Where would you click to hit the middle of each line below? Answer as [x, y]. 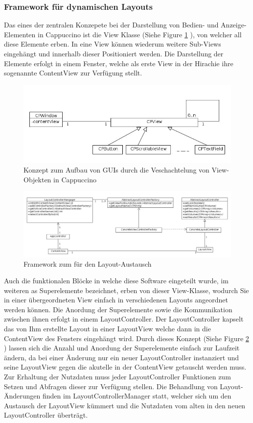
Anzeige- [234, 25]
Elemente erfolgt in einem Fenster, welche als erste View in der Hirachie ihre [119, 63]
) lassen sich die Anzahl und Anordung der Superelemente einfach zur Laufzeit [122, 348]
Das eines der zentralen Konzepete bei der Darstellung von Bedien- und [111, 25]
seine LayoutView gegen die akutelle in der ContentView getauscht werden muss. [125, 367]
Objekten [37, 179]
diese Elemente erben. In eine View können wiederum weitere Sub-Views [113, 44]
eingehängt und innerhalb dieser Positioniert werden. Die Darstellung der [114, 53]
